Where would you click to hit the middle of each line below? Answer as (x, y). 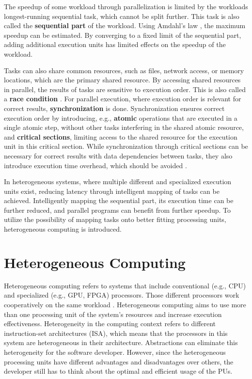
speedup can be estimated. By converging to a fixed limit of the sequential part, (123, 35)
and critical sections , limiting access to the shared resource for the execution (121, 136)
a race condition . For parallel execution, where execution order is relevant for (123, 99)
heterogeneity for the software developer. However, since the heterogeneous (115, 352)
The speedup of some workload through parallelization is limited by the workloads (126, 6)
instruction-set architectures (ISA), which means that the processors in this (116, 333)
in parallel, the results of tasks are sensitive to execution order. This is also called (125, 89)
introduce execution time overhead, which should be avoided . (95, 165)
